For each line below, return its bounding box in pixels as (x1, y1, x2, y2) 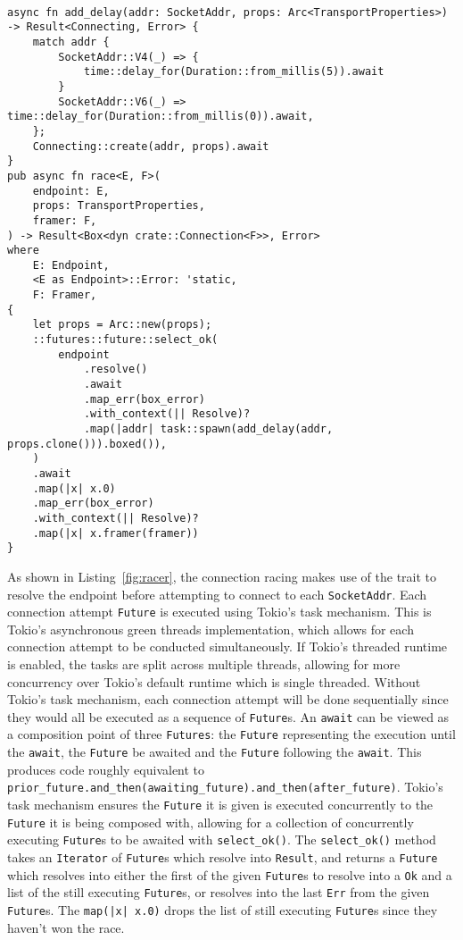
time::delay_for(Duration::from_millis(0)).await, (7, 110, 314, 123)
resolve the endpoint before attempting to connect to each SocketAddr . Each (7, 584, 427, 603)
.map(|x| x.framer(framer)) (32, 526, 199, 540)
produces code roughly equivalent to (7, 760, 205, 778)
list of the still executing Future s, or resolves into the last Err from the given (7, 883, 430, 902)
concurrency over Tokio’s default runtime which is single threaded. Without (7, 672, 421, 691)
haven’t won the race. (7, 918, 125, 936)
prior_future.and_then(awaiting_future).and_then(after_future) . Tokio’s (7, 777, 443, 796)
